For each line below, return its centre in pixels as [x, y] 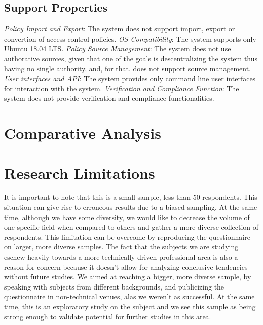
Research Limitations [80, 173]
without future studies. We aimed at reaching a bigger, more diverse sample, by [128, 277]
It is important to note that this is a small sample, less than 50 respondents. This [131, 197]
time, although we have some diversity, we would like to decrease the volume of [127, 217]
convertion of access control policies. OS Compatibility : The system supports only [130, 38]
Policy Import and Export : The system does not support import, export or [120, 29]
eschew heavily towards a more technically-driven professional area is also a [121, 257]
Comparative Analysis [83, 133]
